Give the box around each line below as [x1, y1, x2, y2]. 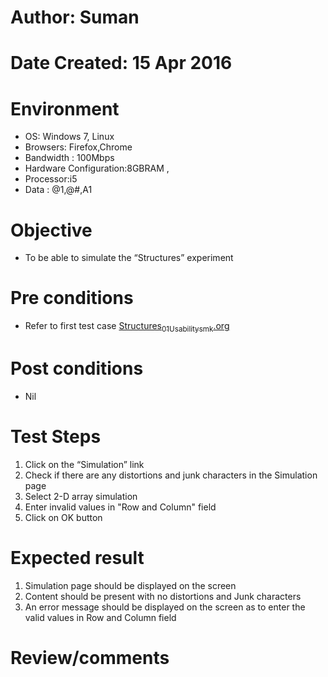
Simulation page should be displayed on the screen [24, 579, 237, 591]
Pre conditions [10, 287, 134, 310]
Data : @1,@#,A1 [24, 184, 93, 196]
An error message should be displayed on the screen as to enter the [24, 601, 306, 613]
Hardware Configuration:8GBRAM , [24, 162, 170, 175]
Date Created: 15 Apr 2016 [10, 52, 233, 75]
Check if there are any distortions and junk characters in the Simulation [24, 469, 318, 481]
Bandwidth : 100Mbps [24, 152, 115, 164]
